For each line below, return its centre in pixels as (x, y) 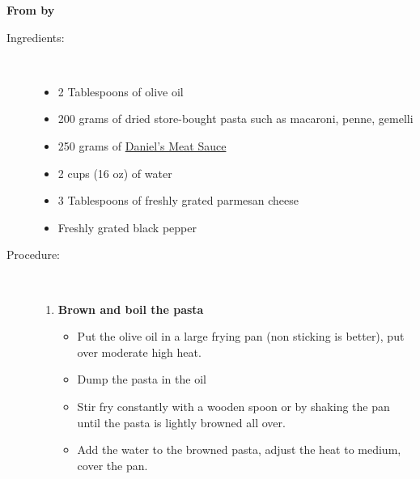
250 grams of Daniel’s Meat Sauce (142, 145)
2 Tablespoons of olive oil (121, 91)
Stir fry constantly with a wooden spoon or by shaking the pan (233, 406)
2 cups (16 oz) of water (115, 173)
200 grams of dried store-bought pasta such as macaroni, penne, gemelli (235, 119)
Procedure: (34, 254)
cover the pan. (112, 465)
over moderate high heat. (139, 352)
